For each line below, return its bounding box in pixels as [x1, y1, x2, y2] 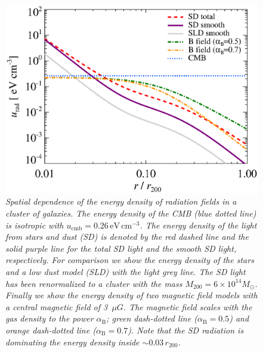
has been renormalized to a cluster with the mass [5, 277, 182, 289]
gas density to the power [5, 312, 94, 325]
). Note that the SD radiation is [128, 323, 244, 336]
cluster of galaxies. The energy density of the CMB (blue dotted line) [5, 207, 256, 219]
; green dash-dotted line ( [106, 312, 197, 325]
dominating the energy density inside [5, 335, 140, 348]
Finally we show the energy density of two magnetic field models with [5, 289, 258, 301]
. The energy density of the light [140, 218, 257, 231]
